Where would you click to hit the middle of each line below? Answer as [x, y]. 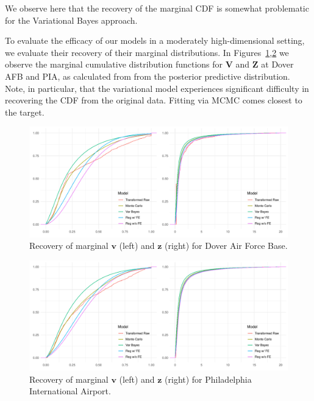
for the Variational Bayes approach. [71, 20]
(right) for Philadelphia [208, 379]
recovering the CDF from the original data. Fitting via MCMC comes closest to [154, 100]
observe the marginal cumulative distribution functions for [114, 64]
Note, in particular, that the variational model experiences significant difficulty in [157, 88]
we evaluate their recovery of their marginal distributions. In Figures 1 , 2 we [147, 52]
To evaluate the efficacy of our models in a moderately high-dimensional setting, [155, 40]
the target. [25, 112]
